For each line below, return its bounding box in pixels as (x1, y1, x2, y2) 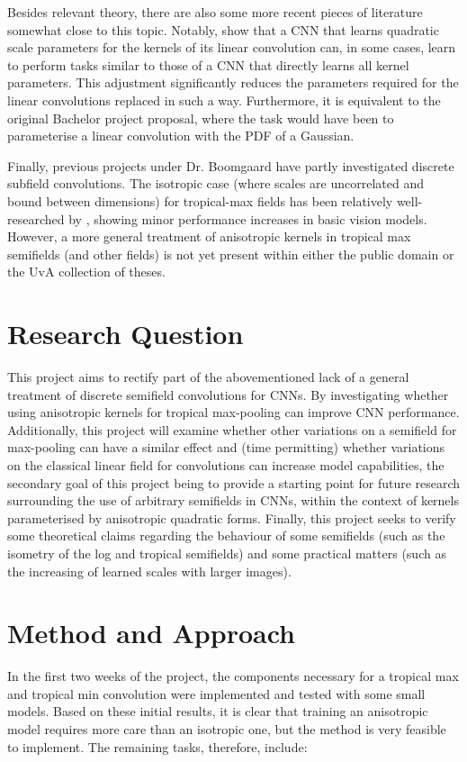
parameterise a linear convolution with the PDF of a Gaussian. (7, 126, 355, 145)
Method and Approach (7, 614, 295, 651)
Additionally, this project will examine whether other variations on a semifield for (7, 420, 457, 439)
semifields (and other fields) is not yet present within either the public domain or (7, 244, 454, 263)
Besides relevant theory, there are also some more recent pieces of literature (7, 3, 423, 21)
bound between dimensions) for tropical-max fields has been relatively (7, 191, 393, 210)
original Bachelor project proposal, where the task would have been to (7, 108, 394, 127)
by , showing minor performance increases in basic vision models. (68, 209, 427, 228)
